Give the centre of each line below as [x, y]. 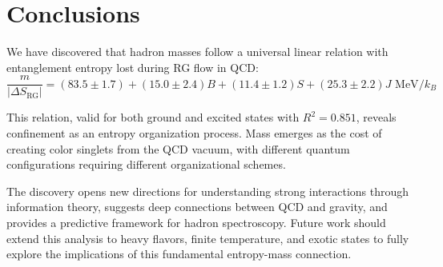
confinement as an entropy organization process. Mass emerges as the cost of [194, 132]
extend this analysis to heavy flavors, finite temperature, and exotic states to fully [208, 238]
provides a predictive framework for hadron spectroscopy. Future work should [196, 222]
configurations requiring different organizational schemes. [146, 164]
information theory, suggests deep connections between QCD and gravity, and [197, 207]
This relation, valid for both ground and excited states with [153, 117]
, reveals [376, 117]
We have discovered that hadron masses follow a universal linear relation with [197, 52]
